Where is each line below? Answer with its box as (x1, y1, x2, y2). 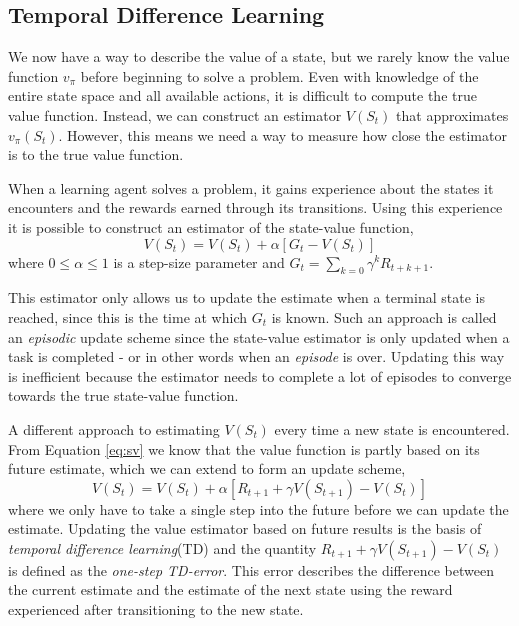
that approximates (396, 104, 509, 125)
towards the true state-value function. (8, 385, 239, 406)
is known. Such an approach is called (271, 306, 497, 327)
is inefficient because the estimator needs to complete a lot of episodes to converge (8, 365, 512, 386)
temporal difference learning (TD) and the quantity (8, 537, 317, 558)
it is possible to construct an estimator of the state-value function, (8, 216, 414, 237)
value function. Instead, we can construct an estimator (8, 104, 342, 125)
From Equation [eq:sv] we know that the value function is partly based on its (8, 438, 480, 459)
